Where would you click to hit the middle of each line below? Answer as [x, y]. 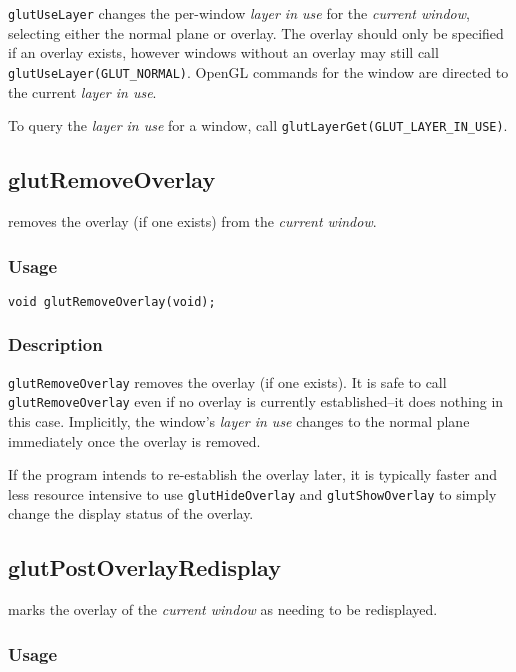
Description [55, 344]
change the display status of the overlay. [131, 513]
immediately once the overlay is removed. [134, 440]
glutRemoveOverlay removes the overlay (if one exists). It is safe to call [227, 381]
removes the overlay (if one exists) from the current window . [192, 221]
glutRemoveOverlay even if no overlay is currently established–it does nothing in [256, 401]
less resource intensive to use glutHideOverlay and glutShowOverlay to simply [252, 493]
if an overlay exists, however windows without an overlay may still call [223, 52]
